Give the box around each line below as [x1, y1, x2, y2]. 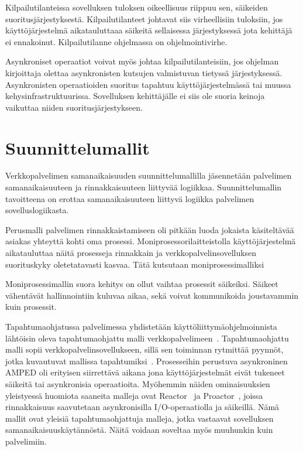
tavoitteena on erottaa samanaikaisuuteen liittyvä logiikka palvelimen [5, 192, 254, 204]
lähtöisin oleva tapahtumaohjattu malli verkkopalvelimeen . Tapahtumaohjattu [5, 332, 289, 344]
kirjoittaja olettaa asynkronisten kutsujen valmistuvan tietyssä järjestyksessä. [5, 66, 283, 78]
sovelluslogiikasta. [5, 204, 69, 216]
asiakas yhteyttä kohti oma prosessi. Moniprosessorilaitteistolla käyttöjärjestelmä [5, 235, 296, 247]
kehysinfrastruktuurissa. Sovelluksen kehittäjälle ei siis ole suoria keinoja [5, 90, 265, 102]
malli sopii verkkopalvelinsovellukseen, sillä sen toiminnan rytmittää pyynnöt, [5, 343, 284, 356]
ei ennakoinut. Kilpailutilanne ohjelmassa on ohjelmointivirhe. [5, 35, 228, 47]
